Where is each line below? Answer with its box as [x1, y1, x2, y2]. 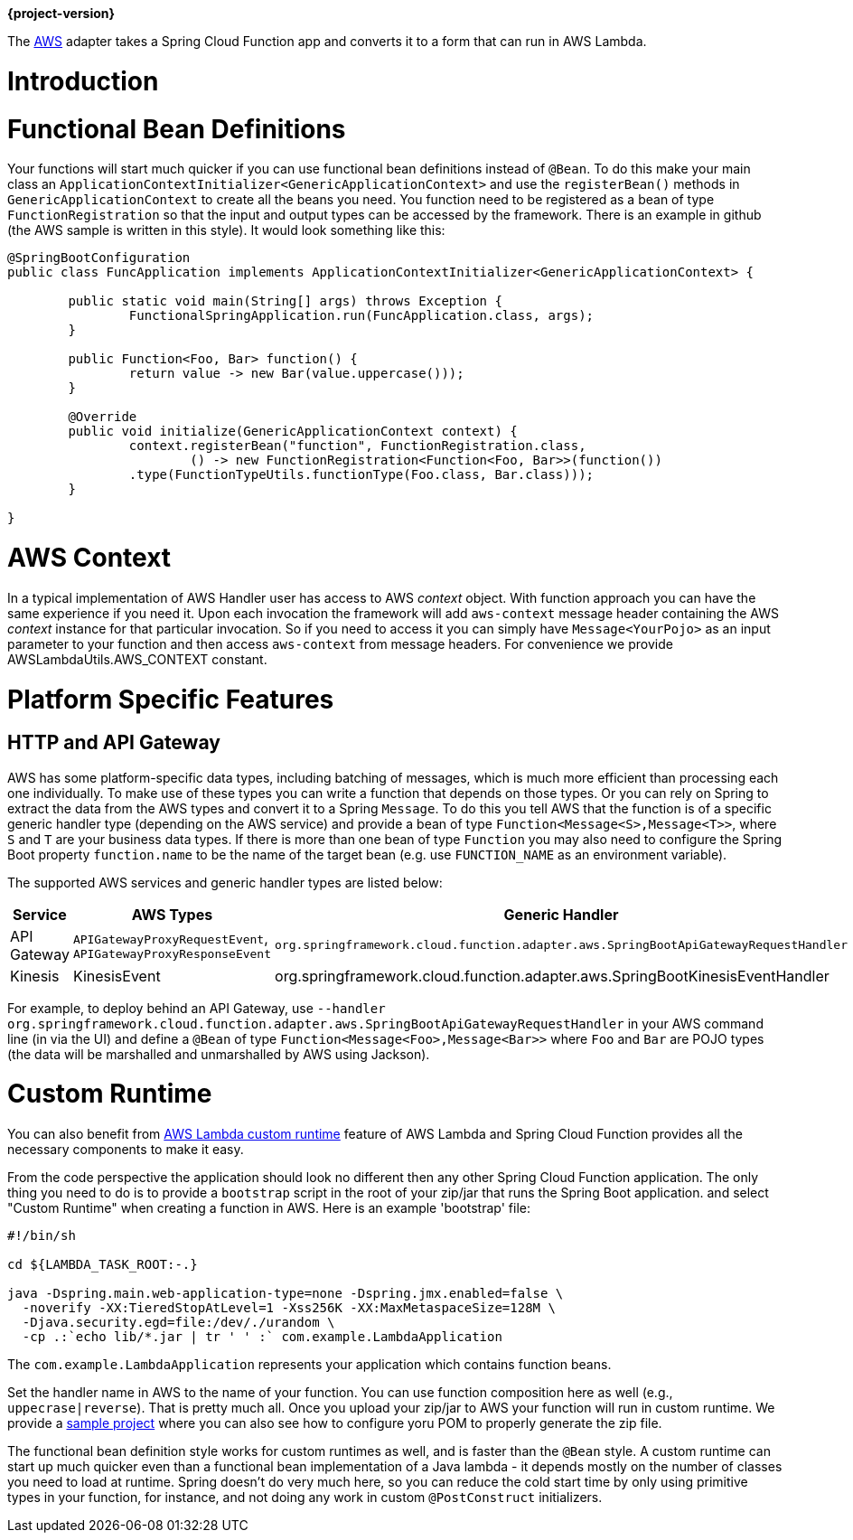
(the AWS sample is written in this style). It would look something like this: [7, 222, 445, 239]
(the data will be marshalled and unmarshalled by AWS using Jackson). [7, 1046, 430, 1062]
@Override [68, 409, 137, 425]
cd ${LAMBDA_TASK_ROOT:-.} [7, 1257, 198, 1272]
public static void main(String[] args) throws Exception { [68, 294, 502, 309]
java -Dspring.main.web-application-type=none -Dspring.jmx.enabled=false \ [7, 1286, 564, 1301]
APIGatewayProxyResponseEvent [72, 947, 272, 962]
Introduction [7, 65, 159, 97]
